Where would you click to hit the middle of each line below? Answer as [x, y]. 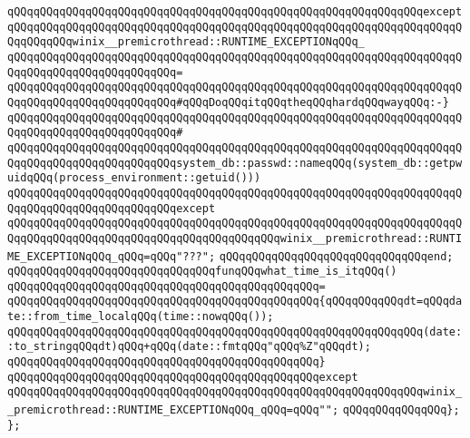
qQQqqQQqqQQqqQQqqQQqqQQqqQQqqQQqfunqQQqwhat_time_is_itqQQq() [202, 272]
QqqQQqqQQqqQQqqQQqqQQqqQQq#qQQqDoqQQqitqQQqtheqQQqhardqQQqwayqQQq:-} [228, 102]
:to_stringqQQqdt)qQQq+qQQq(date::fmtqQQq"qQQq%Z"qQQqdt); [189, 347]
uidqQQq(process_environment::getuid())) [134, 178]
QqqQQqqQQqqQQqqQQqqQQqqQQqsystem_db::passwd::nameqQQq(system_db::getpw [235, 163]
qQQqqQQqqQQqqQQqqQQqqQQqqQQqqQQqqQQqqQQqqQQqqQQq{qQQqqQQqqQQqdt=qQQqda [235, 302]
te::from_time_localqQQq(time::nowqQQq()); [141, 317]
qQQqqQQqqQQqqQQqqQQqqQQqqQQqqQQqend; [336, 256]
